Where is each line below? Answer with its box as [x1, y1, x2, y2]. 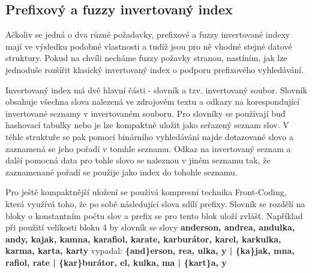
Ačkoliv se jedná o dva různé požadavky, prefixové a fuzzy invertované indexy [5, 28, 290, 41]
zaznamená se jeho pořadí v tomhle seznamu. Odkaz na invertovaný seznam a [5, 142, 291, 154]
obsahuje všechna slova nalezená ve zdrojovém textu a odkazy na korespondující [5, 95, 299, 108]
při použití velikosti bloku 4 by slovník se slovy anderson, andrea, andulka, [5, 221, 295, 233]
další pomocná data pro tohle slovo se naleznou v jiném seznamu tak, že [5, 154, 271, 166]
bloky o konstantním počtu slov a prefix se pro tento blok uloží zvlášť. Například [5, 209, 303, 222]
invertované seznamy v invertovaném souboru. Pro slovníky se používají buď [5, 107, 286, 119]
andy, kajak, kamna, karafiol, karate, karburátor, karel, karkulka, [5, 232, 281, 245]
